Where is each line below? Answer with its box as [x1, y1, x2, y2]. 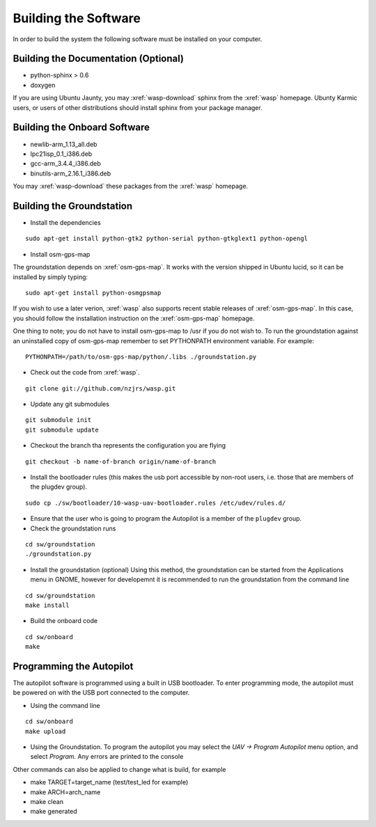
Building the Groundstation [13, 200, 133, 212]
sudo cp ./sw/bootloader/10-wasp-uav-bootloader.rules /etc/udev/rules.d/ [25, 498, 286, 507]
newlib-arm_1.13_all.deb [30, 140, 97, 148]
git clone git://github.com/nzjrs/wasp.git [25, 384, 176, 393]
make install [25, 601, 70, 609]
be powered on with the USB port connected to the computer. [13, 688, 190, 697]
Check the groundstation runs [30, 524, 116, 533]
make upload [25, 727, 66, 735]
